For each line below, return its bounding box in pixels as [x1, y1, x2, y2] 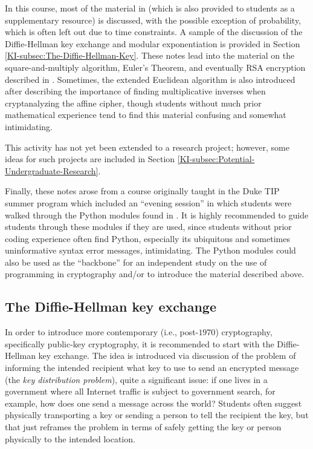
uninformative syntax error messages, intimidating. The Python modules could [5, 244, 296, 257]
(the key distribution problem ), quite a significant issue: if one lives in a [5, 373, 268, 385]
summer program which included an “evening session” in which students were [5, 196, 292, 209]
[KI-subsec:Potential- [177, 152, 255, 165]
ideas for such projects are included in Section [5, 152, 175, 165]
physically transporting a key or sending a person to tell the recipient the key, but [5, 408, 309, 421]
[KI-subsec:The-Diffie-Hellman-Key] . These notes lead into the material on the [5, 49, 295, 62]
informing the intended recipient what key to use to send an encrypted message [5, 361, 299, 374]
